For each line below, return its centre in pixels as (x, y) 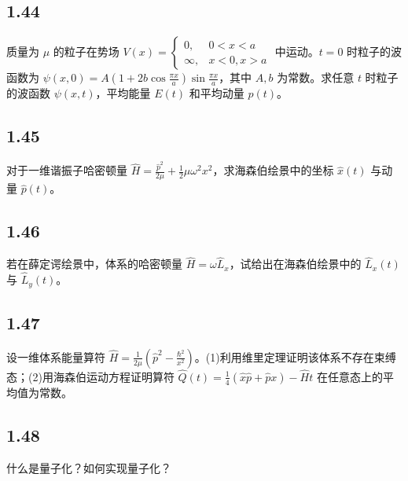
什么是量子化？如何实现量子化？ (89, 467)
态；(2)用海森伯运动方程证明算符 (90, 376)
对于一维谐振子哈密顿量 (67, 170)
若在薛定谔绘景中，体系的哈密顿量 (94, 264)
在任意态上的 (349, 376)
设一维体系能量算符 (56, 356)
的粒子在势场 (86, 51)
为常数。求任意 (316, 77)
